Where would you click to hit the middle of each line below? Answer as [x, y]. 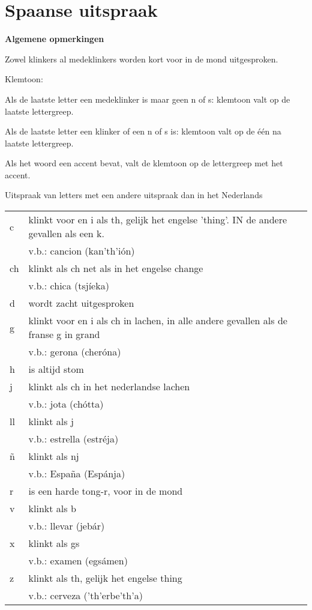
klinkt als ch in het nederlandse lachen [109, 387]
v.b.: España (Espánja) [77, 474]
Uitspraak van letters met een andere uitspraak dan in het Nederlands [134, 195]
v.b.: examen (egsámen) [78, 561]
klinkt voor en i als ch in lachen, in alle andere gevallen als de [158, 321]
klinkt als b [52, 509]
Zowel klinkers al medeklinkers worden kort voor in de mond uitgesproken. [142, 59]
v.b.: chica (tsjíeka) [69, 286]
